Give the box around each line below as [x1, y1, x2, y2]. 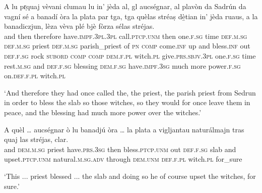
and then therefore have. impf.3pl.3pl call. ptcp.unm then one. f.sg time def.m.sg [4, 30, 247, 41]
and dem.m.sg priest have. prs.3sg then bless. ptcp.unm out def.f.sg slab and [4, 143, 236, 154]
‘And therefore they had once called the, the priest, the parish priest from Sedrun [4, 87, 256, 98]
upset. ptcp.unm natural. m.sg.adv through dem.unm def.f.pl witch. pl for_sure [4, 154, 242, 164]
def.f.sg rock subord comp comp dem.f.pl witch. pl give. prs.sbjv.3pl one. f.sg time [4, 50, 256, 61]
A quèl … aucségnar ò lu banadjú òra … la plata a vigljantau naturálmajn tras [4, 124, 244, 134]
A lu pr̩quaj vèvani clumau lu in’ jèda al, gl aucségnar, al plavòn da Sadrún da [4, 1, 246, 11]
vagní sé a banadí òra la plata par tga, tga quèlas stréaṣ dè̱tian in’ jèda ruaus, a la [4, 11, 258, 21]
